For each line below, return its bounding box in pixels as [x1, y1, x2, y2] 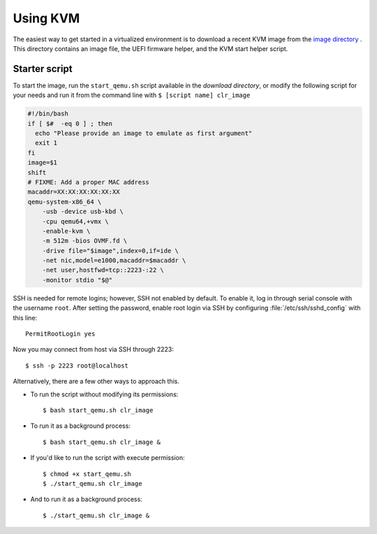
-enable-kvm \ [42, 227, 91, 235]
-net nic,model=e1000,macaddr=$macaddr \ [42, 257, 186, 265]
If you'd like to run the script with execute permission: [30, 454, 185, 462]
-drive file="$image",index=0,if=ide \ [42, 247, 179, 254]
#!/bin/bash [27, 110, 69, 118]
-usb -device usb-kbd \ [42, 208, 124, 216]
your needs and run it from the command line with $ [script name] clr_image [13, 91, 251, 99]
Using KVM [13, 10, 80, 26]
